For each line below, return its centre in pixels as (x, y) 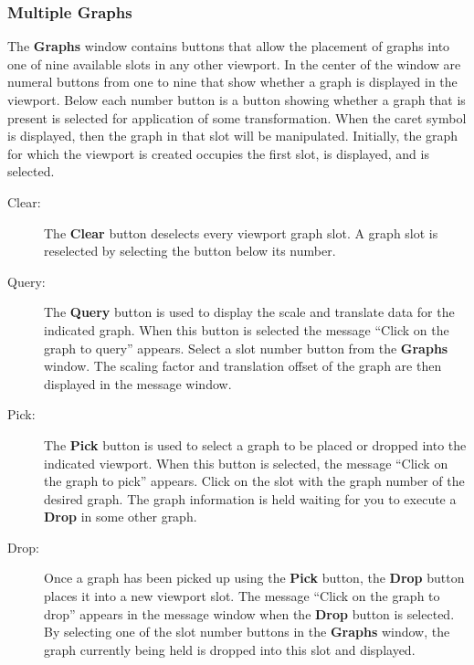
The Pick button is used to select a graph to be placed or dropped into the (255, 444)
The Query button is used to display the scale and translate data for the (249, 312)
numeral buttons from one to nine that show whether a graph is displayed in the (232, 82)
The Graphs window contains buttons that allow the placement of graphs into (229, 46)
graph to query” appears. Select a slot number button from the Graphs (246, 348)
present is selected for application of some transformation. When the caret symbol (237, 117)
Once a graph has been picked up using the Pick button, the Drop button (254, 578)
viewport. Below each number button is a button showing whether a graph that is (237, 100)
